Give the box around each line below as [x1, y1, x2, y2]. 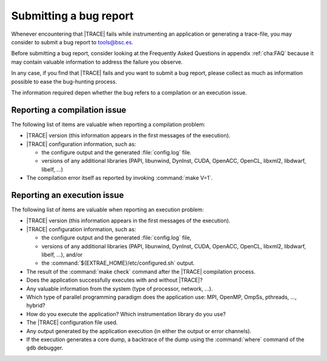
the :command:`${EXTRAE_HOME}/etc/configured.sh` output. [41, 259, 195, 267]
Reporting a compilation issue [11, 105, 127, 115]
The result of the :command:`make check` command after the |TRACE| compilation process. [26, 268, 256, 275]
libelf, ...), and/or [41, 251, 83, 258]
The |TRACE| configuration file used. [26, 319, 118, 326]
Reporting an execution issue [11, 190, 124, 200]
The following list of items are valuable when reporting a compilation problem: [11, 121, 206, 128]
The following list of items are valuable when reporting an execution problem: [11, 206, 204, 213]
